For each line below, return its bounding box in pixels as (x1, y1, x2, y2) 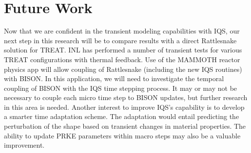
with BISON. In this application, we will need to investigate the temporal (4, 73, 224, 84)
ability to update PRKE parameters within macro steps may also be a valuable (4, 130, 241, 140)
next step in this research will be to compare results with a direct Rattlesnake (4, 35, 237, 45)
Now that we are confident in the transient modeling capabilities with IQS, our (4, 26, 240, 36)
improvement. (4, 140, 45, 150)
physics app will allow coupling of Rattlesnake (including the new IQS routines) (4, 64, 242, 74)
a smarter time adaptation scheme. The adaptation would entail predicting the (4, 111, 239, 121)
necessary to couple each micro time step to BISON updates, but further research (4, 92, 248, 102)
